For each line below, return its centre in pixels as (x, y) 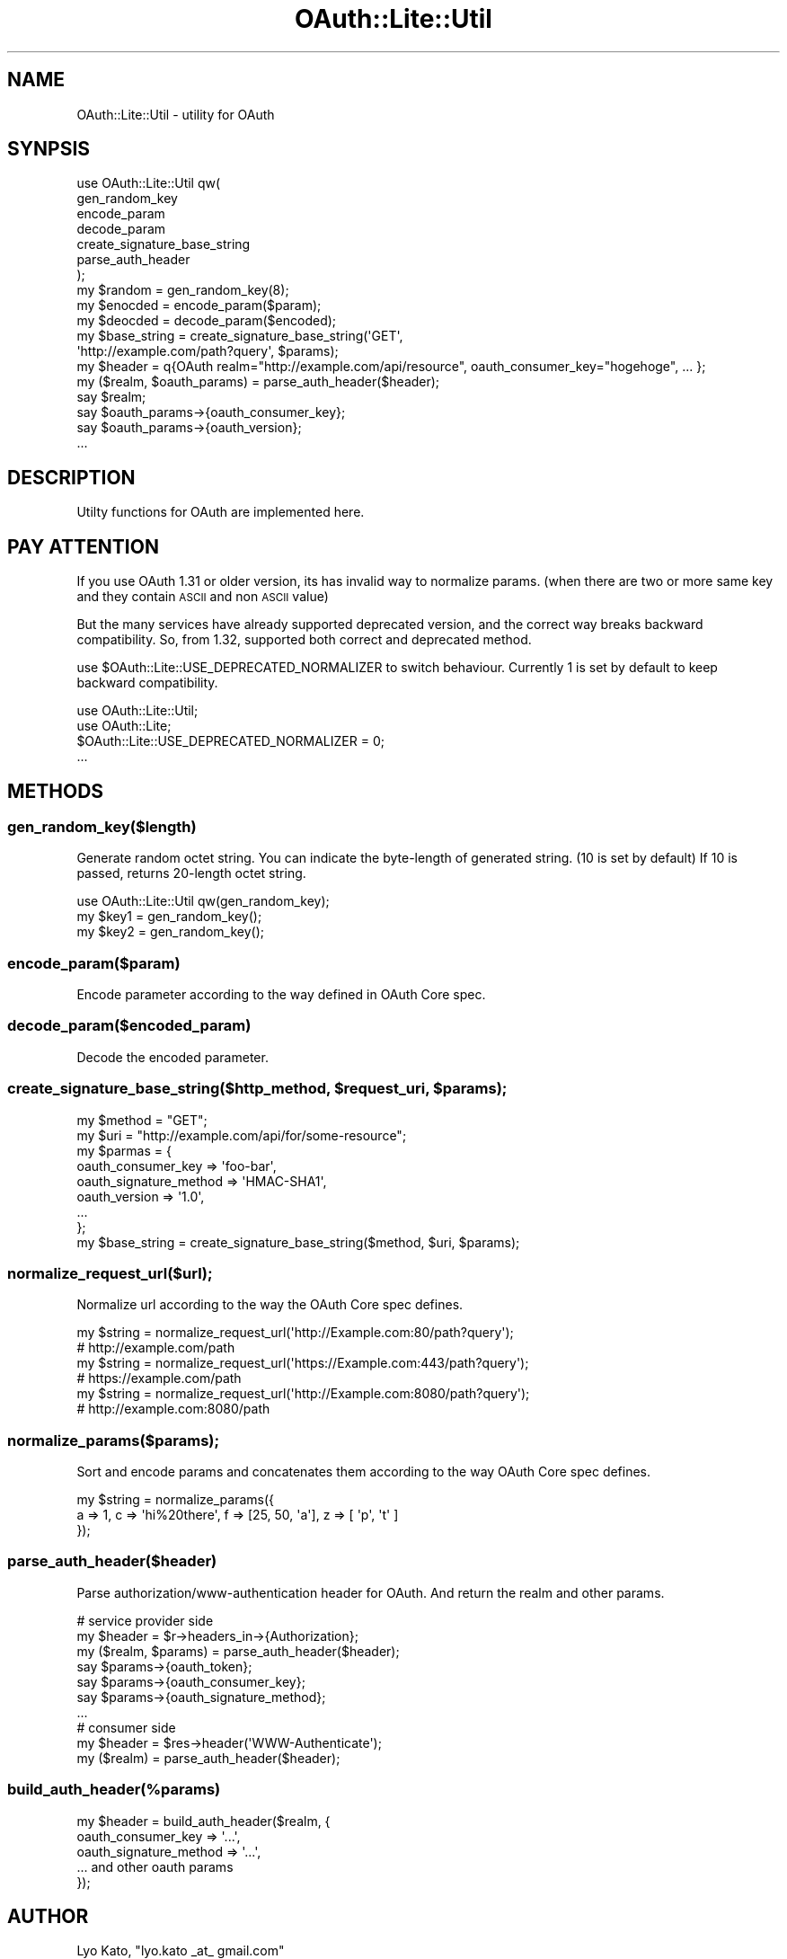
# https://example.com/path (159, 1378)
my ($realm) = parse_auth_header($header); (208, 1758)
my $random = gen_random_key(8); (183, 290)
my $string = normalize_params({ (176, 1500)
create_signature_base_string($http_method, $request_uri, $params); (257, 1089)
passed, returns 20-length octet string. (191, 873)
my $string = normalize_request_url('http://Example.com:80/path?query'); (295, 1333)
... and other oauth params (155, 1866)
